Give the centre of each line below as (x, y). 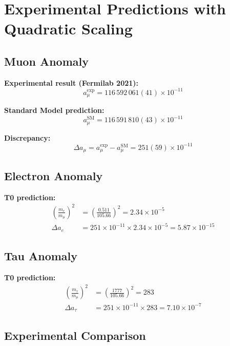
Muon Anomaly (46, 61)
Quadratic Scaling (68, 28)
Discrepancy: (27, 137)
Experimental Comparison (75, 335)
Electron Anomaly (54, 175)
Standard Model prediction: (54, 110)
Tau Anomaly (41, 256)
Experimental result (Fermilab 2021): (71, 82)
